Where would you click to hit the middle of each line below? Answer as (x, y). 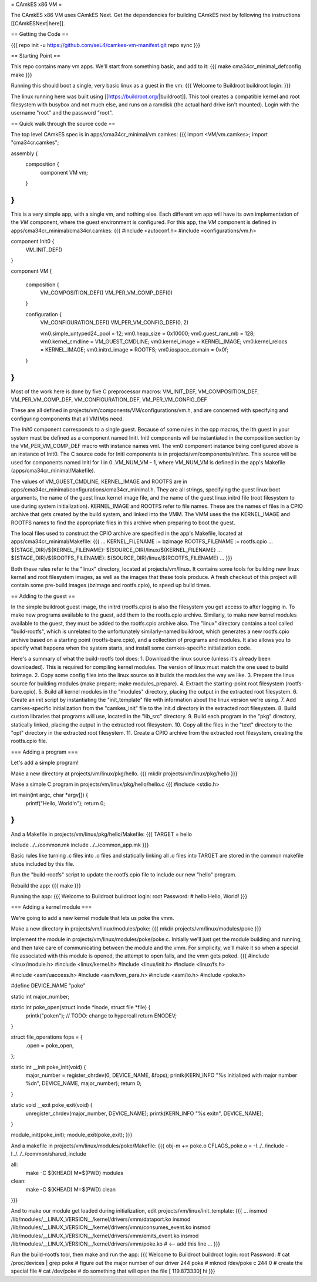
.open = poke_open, (50, 1045)
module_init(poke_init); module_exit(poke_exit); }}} (72, 1135)
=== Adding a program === (45, 752)
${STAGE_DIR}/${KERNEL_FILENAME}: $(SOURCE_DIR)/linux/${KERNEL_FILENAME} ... (117, 550)
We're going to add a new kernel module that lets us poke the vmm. (92, 918)
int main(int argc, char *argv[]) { (49, 795)
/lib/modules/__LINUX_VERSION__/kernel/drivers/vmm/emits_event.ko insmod (105, 1236)
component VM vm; (64, 172)
